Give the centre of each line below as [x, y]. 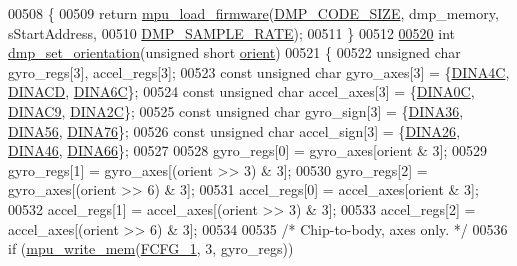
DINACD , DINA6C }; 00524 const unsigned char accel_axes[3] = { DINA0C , [241, 91]
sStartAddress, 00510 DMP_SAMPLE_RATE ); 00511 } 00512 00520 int [232, 32]
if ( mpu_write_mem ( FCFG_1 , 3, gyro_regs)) [151, 248]
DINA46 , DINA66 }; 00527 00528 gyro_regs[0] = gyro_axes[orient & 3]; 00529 [248, 150]
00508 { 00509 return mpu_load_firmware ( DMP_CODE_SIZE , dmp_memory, [253, 13]
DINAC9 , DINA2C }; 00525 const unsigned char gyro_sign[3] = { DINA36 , [236, 110]
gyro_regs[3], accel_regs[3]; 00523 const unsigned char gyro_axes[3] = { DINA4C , [259, 71]
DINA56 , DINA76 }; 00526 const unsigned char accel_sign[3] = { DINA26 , [234, 130]
